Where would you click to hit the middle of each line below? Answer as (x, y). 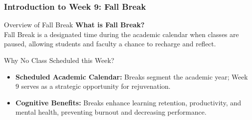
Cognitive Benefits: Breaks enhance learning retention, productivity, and (128, 102)
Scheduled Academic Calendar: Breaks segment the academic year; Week (132, 76)
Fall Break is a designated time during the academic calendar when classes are (121, 34)
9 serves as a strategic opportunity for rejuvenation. (93, 86)
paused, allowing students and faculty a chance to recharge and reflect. (110, 44)
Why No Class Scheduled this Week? (59, 60)
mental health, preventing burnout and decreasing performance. (111, 112)
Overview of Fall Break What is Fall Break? (74, 25)
